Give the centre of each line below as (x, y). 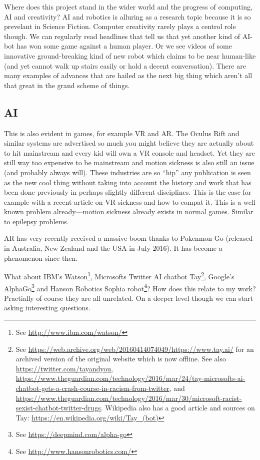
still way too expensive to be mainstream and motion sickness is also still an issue (129, 162)
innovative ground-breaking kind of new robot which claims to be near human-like (130, 55)
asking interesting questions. (47, 308)
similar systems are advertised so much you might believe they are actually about (129, 143)
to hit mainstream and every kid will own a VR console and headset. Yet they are (129, 152)
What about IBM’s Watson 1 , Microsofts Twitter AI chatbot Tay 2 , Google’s (119, 276)
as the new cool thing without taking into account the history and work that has (128, 182)
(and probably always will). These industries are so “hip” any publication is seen (127, 172)
